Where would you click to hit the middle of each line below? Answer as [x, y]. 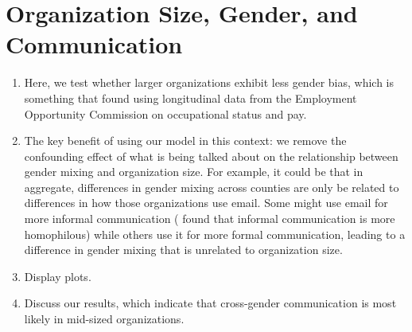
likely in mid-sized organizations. [104, 319]
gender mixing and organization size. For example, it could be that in [194, 172]
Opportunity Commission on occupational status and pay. [165, 113]
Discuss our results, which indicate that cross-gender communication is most [210, 303]
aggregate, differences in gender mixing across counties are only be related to [212, 187]
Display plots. [58, 276]
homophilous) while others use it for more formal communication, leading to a [215, 234]
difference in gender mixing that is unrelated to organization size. [183, 250]
